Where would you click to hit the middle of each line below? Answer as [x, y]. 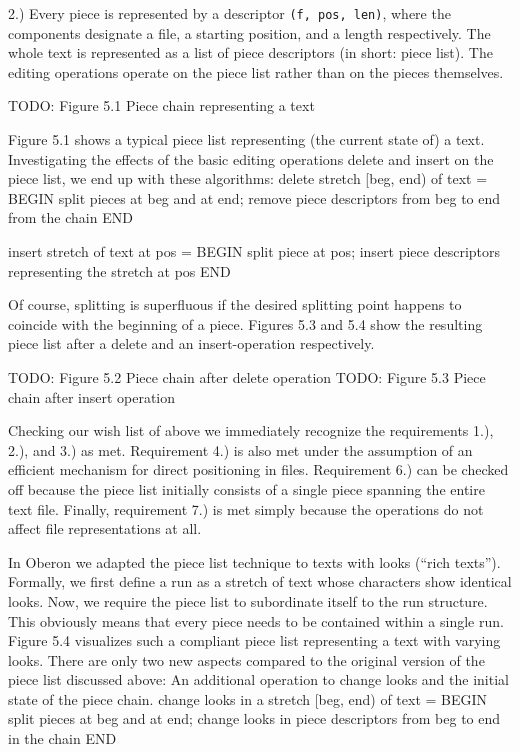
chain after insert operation [92, 396]
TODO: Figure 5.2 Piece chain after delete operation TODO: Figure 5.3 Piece [247, 376]
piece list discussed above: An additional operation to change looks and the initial [258, 679]
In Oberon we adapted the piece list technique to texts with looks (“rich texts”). [254, 561]
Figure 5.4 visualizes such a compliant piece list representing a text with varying [254, 640]
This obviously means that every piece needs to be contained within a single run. [256, 620]
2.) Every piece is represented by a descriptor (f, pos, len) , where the [229, 13]
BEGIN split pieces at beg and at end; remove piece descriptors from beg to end [254, 197]
